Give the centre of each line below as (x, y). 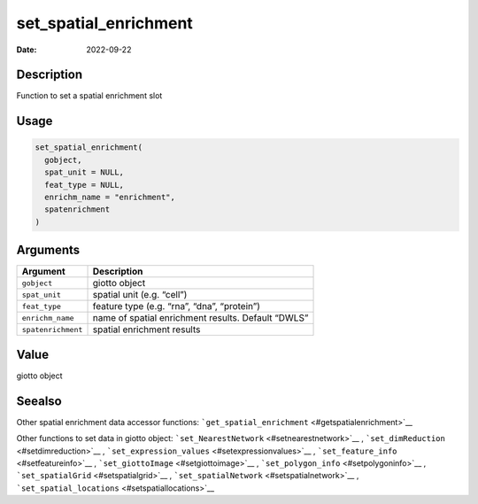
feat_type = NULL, (84, 185)
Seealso (39, 401)
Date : (27, 50)
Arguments (48, 250)
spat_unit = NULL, (84, 172)
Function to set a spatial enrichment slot (89, 96)
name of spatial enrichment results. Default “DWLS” (200, 318)
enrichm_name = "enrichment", (110, 198)
